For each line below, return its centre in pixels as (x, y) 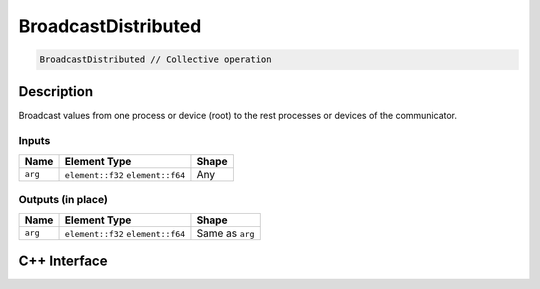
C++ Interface (63, 260)
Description (56, 91)
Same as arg (225, 233)
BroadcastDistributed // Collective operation (155, 59)
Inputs (34, 141)
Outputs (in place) (63, 200)
